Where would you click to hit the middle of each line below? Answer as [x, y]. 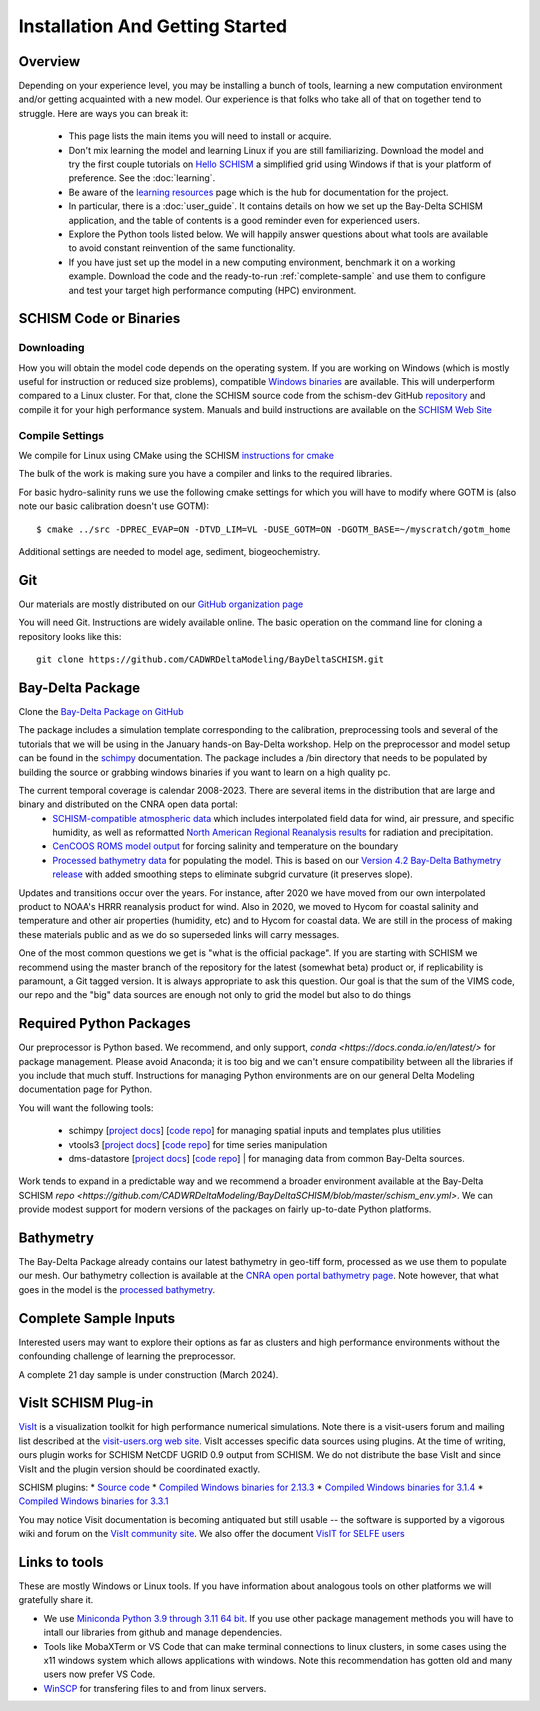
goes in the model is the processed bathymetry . [116, 1289]
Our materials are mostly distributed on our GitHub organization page [161, 604]
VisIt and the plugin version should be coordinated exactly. [139, 1469]
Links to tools [61, 1562]
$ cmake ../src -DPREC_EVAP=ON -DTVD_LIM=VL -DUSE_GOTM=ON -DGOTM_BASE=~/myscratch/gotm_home [273, 529]
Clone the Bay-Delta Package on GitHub [101, 711]
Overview [49, 61]
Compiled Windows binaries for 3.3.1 [93, 1501]
